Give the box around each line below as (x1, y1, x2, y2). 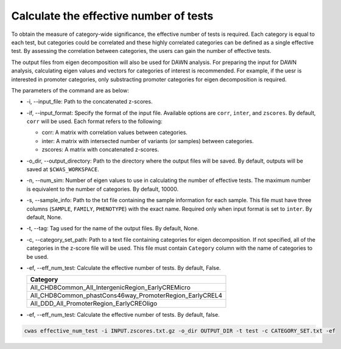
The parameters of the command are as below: (11, 86, 129, 94)
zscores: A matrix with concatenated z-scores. (41, 146, 160, 153)
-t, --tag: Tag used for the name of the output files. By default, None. (26, 225, 199, 232)
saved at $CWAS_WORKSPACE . (26, 166, 100, 173)
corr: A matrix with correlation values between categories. (41, 129, 188, 136)
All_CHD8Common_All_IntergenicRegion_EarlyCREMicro (30, 283, 191, 292)
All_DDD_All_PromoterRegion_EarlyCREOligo (30, 299, 158, 308)
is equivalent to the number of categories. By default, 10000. (26, 185, 179, 192)
